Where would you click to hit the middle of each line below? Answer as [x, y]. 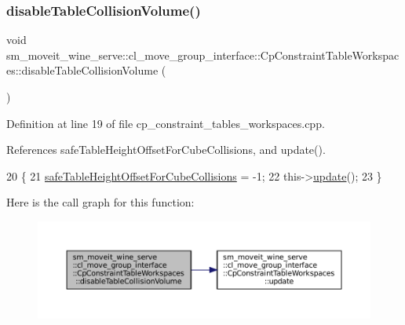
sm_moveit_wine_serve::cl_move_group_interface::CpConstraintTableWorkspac [203, 55]
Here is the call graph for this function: [100, 202]
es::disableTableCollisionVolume [82, 70]
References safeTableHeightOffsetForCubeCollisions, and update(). [166, 150]
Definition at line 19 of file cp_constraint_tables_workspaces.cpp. [166, 123]
